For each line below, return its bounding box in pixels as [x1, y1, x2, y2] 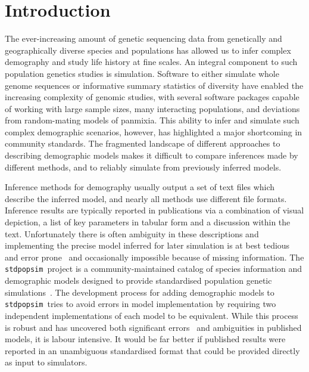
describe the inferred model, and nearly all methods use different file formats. [5, 192, 287, 204]
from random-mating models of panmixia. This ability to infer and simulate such [5, 114, 299, 126]
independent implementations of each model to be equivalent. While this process [5, 309, 298, 321]
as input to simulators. [5, 356, 88, 368]
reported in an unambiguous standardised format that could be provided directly [5, 344, 300, 356]
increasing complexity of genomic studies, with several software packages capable [5, 91, 299, 103]
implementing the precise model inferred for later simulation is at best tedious [5, 239, 290, 252]
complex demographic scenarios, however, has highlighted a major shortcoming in [5, 125, 302, 138]
